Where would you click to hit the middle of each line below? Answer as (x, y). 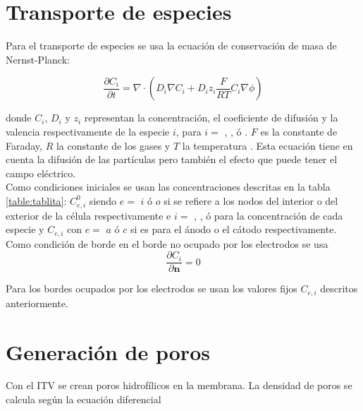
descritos (339, 288)
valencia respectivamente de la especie (88, 131)
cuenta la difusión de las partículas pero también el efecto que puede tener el (172, 159)
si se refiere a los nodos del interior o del (251, 200)
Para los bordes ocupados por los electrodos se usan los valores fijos (152, 288)
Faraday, (24, 145)
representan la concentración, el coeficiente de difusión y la (211, 118)
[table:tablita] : (36, 200)
